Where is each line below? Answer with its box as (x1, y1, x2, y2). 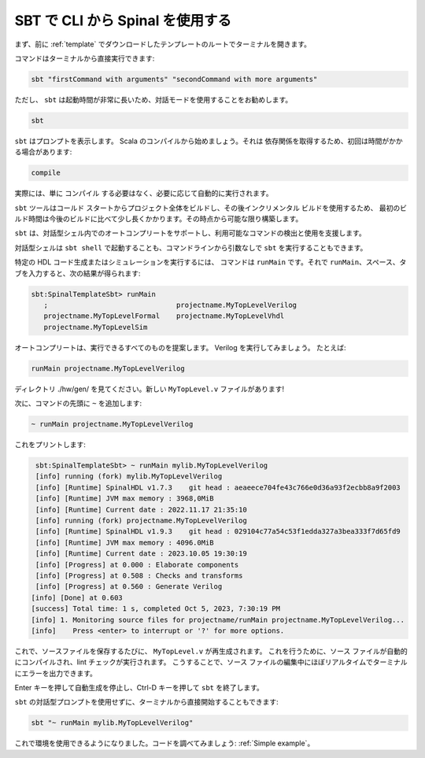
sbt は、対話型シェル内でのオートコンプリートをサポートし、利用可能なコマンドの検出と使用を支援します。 (14, 228, 366, 238)
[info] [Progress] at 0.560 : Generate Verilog (35, 582, 223, 591)
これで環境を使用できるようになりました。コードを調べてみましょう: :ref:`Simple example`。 (14, 738, 315, 748)
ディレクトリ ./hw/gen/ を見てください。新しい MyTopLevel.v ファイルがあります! (14, 384, 285, 394)
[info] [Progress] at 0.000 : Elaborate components (35, 560, 239, 569)
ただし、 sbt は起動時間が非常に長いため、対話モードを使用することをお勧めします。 (14, 94, 293, 104)
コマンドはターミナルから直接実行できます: (14, 54, 155, 63)
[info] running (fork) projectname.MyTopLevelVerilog (35, 516, 247, 525)
